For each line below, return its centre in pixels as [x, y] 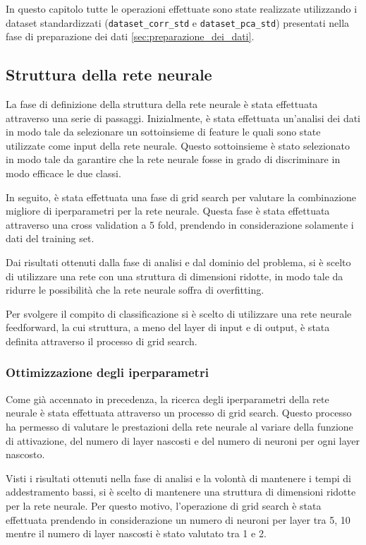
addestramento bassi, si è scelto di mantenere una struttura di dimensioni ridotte [181, 492]
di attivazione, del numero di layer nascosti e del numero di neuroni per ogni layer [183, 440]
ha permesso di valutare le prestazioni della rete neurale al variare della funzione [179, 426]
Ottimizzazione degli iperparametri [107, 372]
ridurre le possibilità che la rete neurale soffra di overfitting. [135, 290]
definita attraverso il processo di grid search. [102, 341]
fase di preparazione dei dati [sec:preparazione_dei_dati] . [130, 36]
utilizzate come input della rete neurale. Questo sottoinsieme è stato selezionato [178, 145]
